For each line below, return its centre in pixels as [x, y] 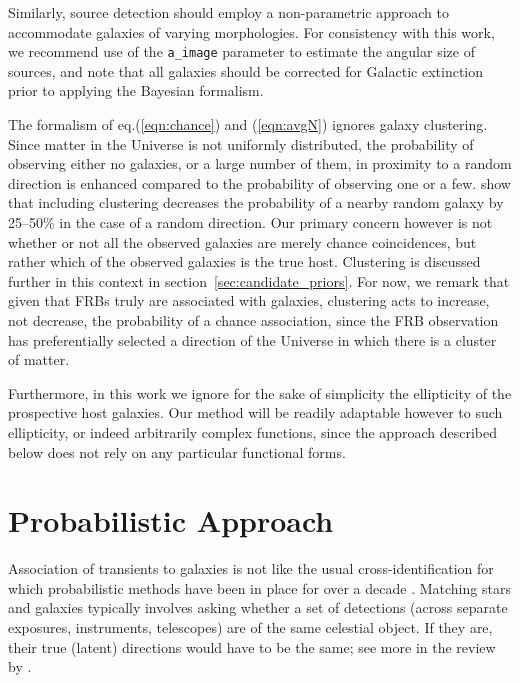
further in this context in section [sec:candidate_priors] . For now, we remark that [259, 280]
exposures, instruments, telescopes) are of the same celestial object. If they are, [250, 627]
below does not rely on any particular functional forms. [177, 451]
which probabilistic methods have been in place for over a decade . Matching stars [259, 587]
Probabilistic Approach [171, 520]
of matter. [39, 359]
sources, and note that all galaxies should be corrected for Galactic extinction [246, 70]
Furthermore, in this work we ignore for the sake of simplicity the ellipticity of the [260, 392]
